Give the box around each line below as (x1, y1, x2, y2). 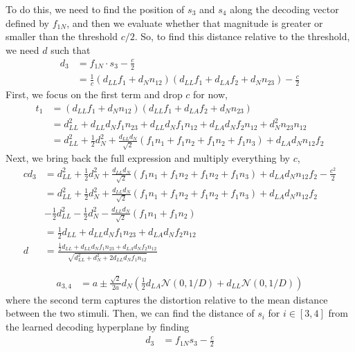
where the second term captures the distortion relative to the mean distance (6, 292, 328, 306)
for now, (193, 87, 228, 102)
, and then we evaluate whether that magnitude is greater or (66, 15, 323, 30)
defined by (6, 15, 50, 30)
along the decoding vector (230, 2, 339, 16)
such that (51, 42, 91, 57)
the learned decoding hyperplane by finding (6, 319, 190, 334)
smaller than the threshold (6, 29, 118, 44)
